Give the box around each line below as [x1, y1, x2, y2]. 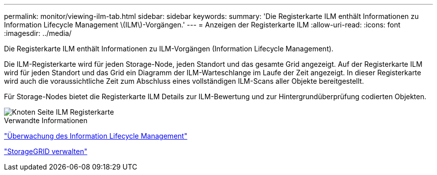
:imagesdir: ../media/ [4, 29, 72, 37]
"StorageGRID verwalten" [4, 147, 87, 156]
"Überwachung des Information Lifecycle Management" [4, 132, 188, 140]
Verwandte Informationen [4, 116, 88, 125]
